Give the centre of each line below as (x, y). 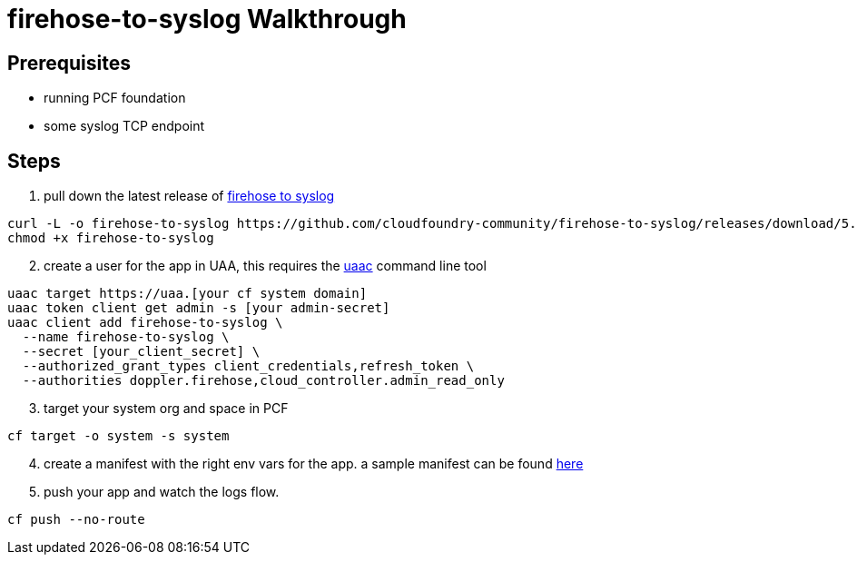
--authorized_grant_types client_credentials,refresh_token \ (248, 366)
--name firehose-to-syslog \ (126, 337)
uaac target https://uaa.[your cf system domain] (187, 294)
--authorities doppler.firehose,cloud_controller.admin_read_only (263, 381)
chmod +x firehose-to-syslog (111, 238)
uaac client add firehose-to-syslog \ (145, 323)
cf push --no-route (76, 520)
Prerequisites (69, 63)
